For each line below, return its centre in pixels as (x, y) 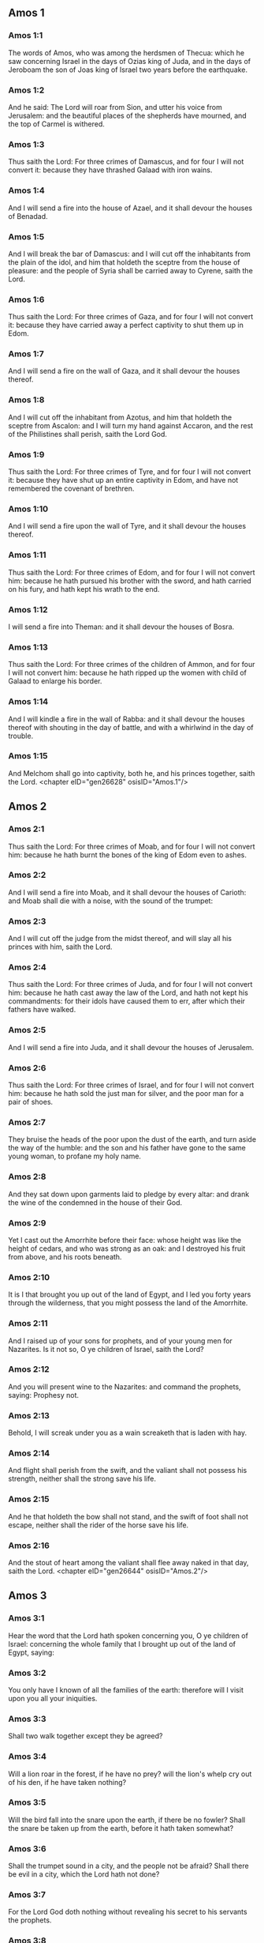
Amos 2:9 (27, 1222)
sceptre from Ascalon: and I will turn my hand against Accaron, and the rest (131, 425)
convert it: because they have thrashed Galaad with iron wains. (110, 170)
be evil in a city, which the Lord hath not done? (84, 1874)
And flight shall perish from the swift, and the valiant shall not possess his (128, 1470)
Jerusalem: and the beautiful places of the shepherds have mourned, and (127, 115)
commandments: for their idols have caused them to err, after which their (127, 1001)
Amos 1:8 (26, 400)
